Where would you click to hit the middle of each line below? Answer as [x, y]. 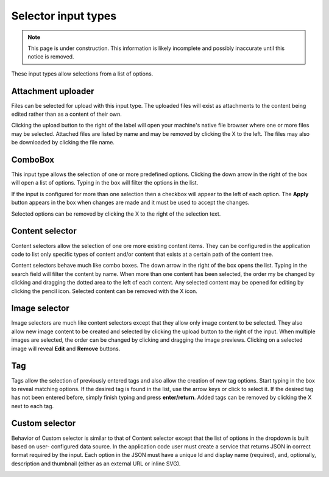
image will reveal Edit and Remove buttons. [66, 348]
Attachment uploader [53, 91]
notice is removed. [51, 57]
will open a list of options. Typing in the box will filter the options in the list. [105, 183]
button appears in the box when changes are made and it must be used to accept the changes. [130, 203]
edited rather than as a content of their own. [66, 114]
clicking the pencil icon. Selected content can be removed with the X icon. [104, 291]
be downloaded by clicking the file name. [63, 143]
